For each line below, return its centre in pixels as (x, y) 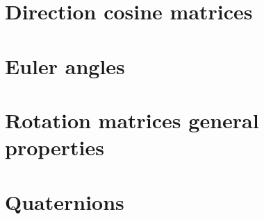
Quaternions (65, 201)
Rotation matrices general (132, 120)
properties (55, 147)
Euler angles (65, 65)
